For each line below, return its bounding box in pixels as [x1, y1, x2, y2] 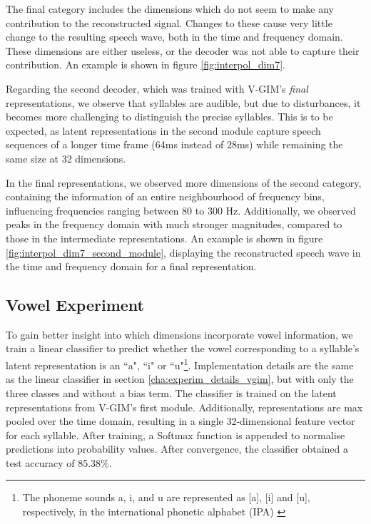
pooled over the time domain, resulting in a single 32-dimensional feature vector [6, 413, 355, 428]
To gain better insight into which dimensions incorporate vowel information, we [6, 327, 353, 341]
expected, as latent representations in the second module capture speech [6, 123, 321, 138]
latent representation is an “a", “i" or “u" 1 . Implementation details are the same [6, 356, 354, 372]
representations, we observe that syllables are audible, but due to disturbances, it [6, 95, 361, 110]
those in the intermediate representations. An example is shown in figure [6, 230, 323, 245]
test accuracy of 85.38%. [6, 455, 112, 470]
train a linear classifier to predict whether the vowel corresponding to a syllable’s [6, 341, 360, 356]
